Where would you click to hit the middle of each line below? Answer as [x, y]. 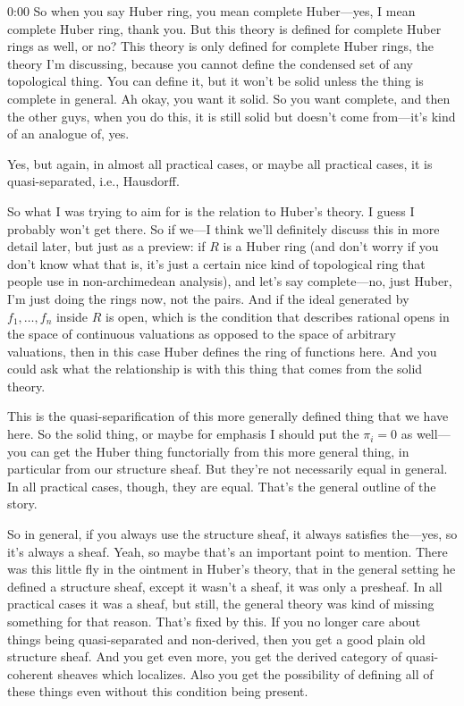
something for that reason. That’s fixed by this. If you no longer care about [214, 621]
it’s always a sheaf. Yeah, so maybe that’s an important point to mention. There [228, 551]
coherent [30, 673]
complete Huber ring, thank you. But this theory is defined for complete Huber [224, 28]
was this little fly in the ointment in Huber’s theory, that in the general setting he [232, 569]
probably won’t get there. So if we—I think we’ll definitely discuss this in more [224, 228]
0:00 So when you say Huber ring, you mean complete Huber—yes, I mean [211, 11]
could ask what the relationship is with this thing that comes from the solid [215, 369]
